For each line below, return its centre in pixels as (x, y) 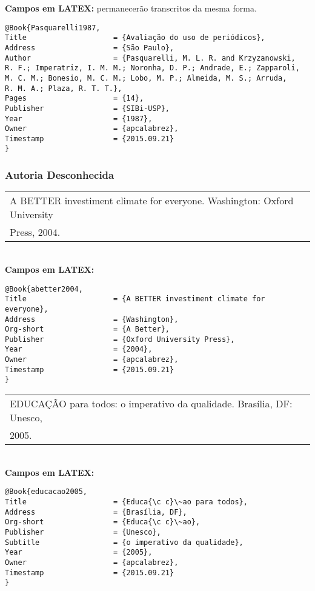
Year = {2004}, (79, 349)
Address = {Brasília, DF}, (96, 512)
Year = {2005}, (79, 553)
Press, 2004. (35, 232)
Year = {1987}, (79, 119)
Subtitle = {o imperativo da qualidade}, (124, 542)
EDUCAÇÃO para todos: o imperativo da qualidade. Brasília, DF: (151, 404)
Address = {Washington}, (92, 319)
